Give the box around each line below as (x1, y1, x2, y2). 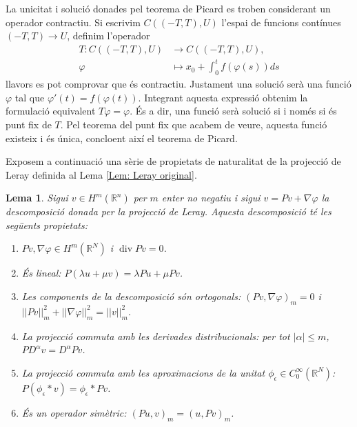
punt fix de (6, 117, 52, 131)
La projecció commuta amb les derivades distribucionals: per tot (21, 328, 290, 343)
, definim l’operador (67, 28, 150, 43)
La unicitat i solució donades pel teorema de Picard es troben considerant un (6, 1, 331, 15)
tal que (14, 90, 45, 104)
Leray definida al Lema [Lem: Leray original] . (6, 167, 197, 181)
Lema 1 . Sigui (6, 190, 68, 205)
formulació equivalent (6, 103, 96, 118)
